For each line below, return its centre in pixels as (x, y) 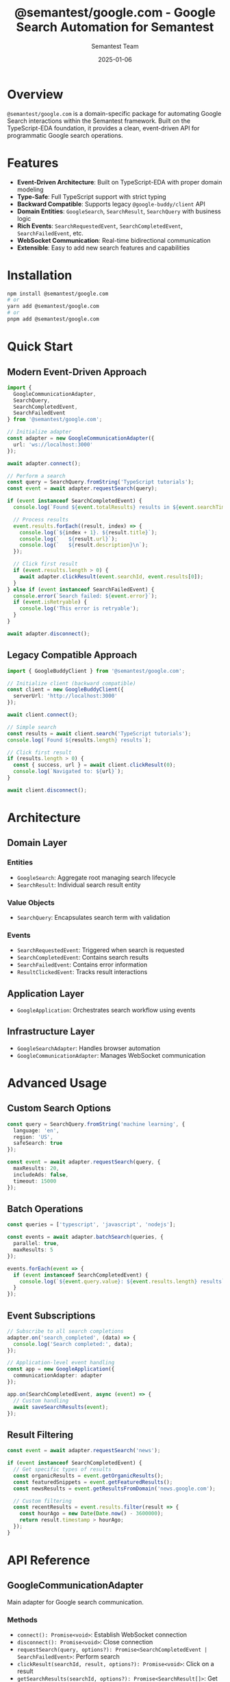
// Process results (41, 519)
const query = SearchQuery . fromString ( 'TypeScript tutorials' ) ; (101, 482)
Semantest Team (115, 46)
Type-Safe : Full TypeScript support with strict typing (91, 196)
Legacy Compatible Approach (72, 655)
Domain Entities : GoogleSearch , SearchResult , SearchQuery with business (119, 211)
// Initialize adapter (39, 432)
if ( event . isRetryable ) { (50, 602)
